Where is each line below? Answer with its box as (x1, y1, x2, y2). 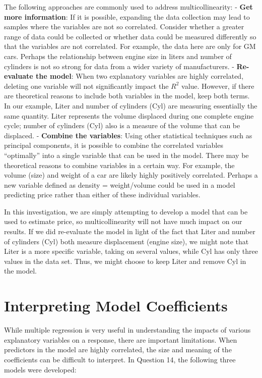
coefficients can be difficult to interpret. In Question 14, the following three (4, 354, 236, 364)
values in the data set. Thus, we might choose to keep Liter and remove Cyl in (4, 255, 246, 266)
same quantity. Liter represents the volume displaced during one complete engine (4, 110, 254, 121)
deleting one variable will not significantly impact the (4, 80, 169, 91)
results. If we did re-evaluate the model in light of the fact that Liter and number (4, 226, 255, 237)
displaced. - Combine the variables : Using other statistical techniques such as (4, 130, 252, 140)
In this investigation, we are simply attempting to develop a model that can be (4, 206, 248, 217)
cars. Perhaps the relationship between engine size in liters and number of (4, 50, 232, 61)
